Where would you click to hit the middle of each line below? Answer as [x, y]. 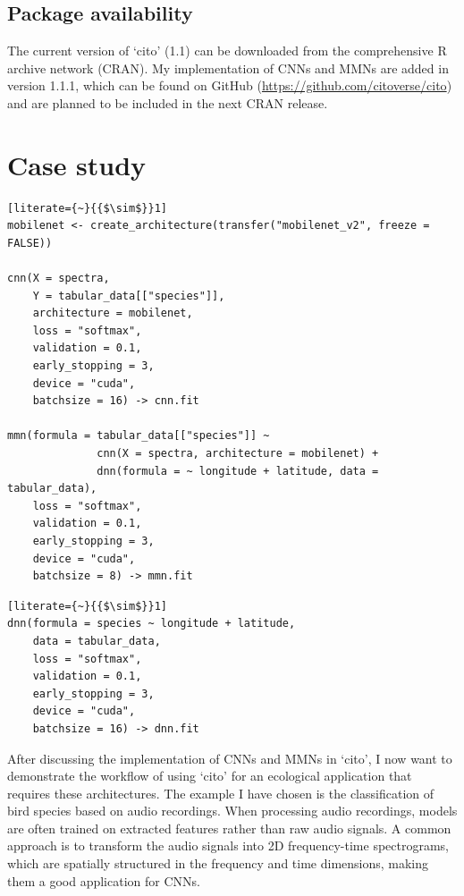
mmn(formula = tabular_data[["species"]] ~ [139, 436]
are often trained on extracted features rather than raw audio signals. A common [229, 828]
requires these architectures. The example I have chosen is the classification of [221, 793]
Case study [77, 164]
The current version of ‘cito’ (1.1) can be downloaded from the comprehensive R [227, 51]
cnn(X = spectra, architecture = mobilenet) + [238, 454]
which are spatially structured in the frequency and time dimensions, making [218, 863]
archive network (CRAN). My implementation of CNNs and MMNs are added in [228, 68]
